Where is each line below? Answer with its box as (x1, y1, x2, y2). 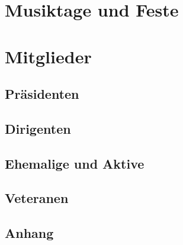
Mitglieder (5, 44, 92, 68)
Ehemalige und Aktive (5, 154, 145, 172)
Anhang (5, 224, 54, 242)
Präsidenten (5, 85, 79, 103)
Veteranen (5, 189, 69, 207)
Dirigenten (5, 119, 71, 137)
